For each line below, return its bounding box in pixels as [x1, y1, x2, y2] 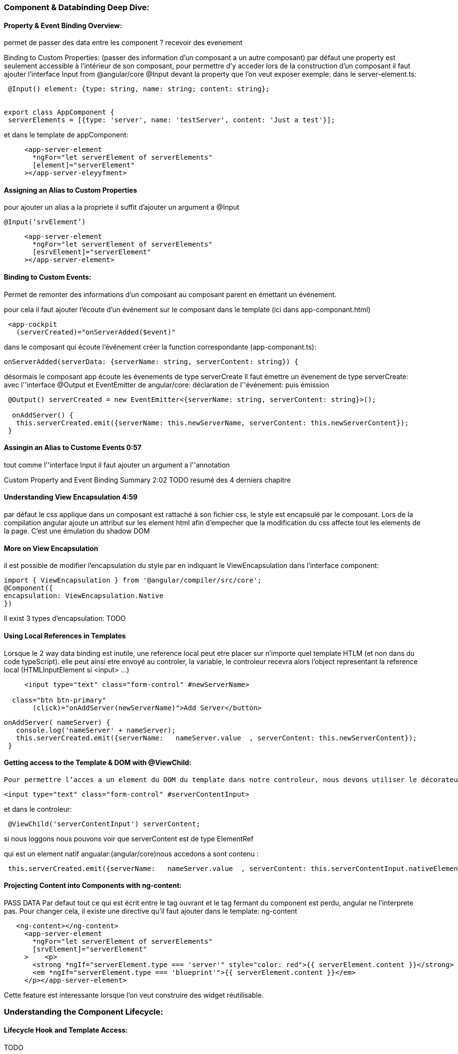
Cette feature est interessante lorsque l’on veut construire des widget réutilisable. [4, 990, 264, 999]
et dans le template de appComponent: [4, 131, 129, 139]
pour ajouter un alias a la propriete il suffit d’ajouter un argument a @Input [4, 203, 240, 212]
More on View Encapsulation [4, 544, 98, 552]
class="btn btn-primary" [12, 696, 106, 704]
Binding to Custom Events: [4, 273, 91, 282]
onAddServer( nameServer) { [4, 718, 111, 726]
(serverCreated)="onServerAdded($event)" [16, 328, 176, 336]
